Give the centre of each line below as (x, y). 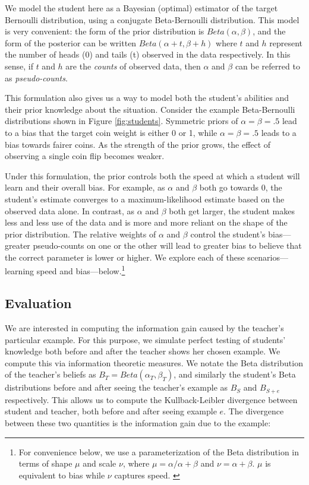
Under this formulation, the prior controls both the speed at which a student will (152, 175)
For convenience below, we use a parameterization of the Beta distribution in (159, 451)
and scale (100, 463)
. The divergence (254, 411)
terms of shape (45, 463)
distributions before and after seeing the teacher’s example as (116, 387)
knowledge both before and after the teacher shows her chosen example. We (143, 351)
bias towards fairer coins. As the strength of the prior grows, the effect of (138, 144)
